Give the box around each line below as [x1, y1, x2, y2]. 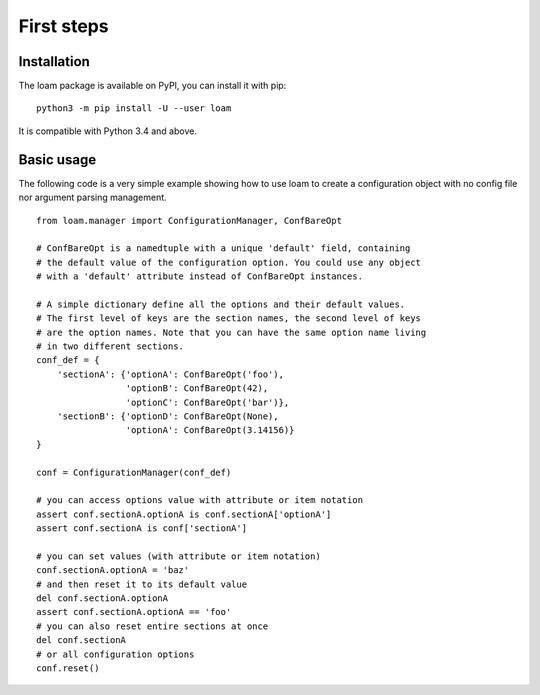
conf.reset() [36, 663, 100, 674]
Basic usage [18, 151, 97, 168]
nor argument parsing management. [18, 191, 167, 204]
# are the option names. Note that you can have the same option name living [36, 326, 427, 338]
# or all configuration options [36, 648, 195, 660]
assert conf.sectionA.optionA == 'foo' [36, 606, 232, 618]
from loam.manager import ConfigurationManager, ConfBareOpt [36, 215, 342, 226]
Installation [18, 53, 90, 70]
